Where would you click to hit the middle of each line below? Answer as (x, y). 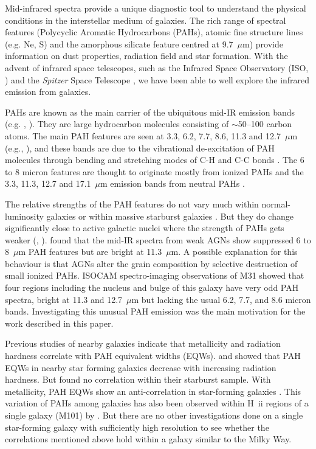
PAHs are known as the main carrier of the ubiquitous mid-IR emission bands (150, 112)
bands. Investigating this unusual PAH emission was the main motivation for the (155, 311)
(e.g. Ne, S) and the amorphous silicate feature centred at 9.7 (119, 44)
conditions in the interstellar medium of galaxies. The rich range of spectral (146, 20)
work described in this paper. (59, 323)
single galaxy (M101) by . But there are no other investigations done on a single (154, 415)
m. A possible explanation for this (234, 252)
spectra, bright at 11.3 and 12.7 (64, 299)
